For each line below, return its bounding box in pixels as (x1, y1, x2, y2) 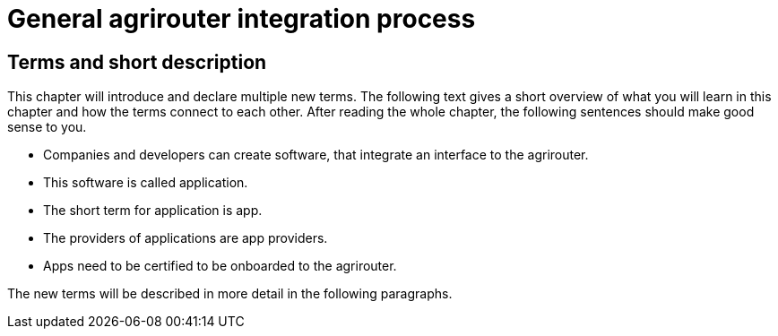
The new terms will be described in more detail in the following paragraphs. (7, 286, 453, 302)
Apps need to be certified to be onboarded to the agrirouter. (43, 258, 397, 274)
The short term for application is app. (43, 202, 263, 219)
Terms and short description (7, 50, 267, 73)
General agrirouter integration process (7, 4, 476, 34)
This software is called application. (43, 175, 248, 191)
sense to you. (7, 119, 87, 135)
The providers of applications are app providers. (43, 230, 328, 246)
